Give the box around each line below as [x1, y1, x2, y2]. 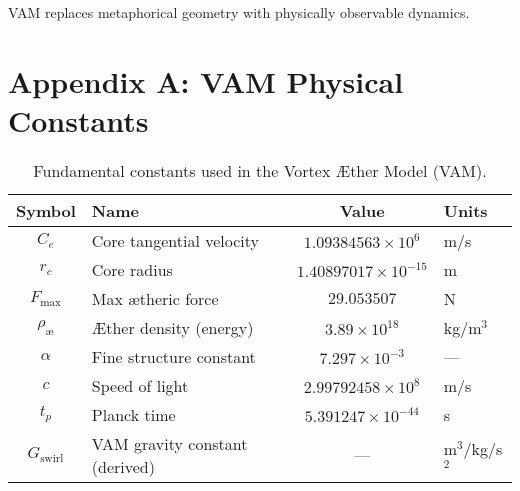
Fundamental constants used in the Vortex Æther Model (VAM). [33, 158, 487, 182]
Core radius [91, 257, 173, 281]
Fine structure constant [91, 344, 256, 368]
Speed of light [91, 373, 189, 397]
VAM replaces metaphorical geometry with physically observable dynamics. [8, 2, 470, 22]
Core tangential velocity [91, 228, 259, 252]
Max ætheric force [91, 286, 219, 310]
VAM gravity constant [91, 431, 248, 455]
